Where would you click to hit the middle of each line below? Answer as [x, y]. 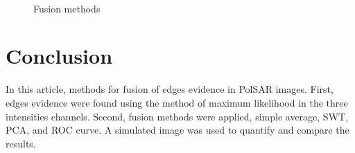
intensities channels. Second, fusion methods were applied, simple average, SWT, [177, 116]
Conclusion [59, 56]
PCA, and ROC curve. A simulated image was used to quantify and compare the [177, 130]
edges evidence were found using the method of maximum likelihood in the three [177, 102]
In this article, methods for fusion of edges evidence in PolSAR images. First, [170, 89]
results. [21, 143]
